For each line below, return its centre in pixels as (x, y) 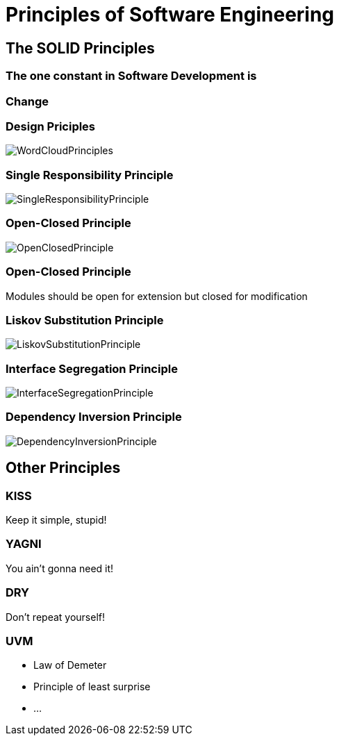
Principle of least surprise (92, 687)
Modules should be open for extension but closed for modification (157, 296)
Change (27, 101)
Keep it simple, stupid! (56, 520)
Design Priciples (51, 126)
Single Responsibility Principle (90, 175)
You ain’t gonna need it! (60, 568)
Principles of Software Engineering (170, 15)
